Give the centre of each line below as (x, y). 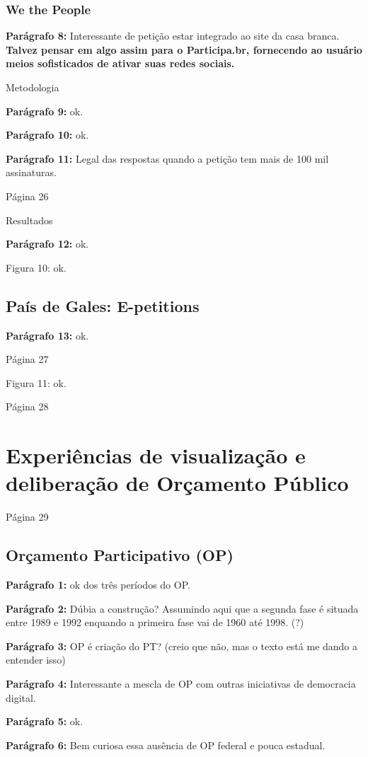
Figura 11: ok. (36, 382)
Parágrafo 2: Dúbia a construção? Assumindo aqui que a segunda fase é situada (182, 608)
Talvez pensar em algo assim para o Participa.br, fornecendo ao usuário (184, 49)
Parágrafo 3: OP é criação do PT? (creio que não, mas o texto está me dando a (182, 646)
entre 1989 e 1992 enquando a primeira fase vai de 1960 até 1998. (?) (155, 622)
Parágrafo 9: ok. (45, 111)
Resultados (29, 220)
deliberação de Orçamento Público (177, 483)
